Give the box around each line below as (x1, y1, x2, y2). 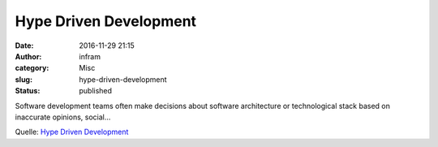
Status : (15, 86, 41, 96)
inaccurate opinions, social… (15, 112, 111, 122)
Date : (15, 41, 34, 50)
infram (79, 51, 101, 61)
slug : (15, 74, 32, 84)
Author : (15, 51, 42, 61)
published (79, 86, 113, 96)
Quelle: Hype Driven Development (15, 127, 129, 137)
